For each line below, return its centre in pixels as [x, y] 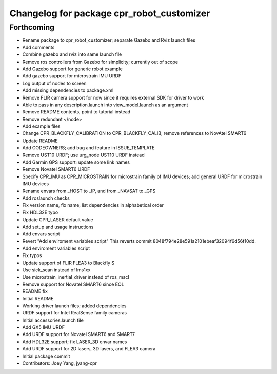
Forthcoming [32, 27]
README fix [35, 291]
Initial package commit [46, 356]
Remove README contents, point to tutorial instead [76, 112]
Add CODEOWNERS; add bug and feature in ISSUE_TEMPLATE [88, 148]
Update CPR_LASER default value [58, 220]
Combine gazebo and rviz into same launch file [72, 54]
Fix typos [32, 255]
